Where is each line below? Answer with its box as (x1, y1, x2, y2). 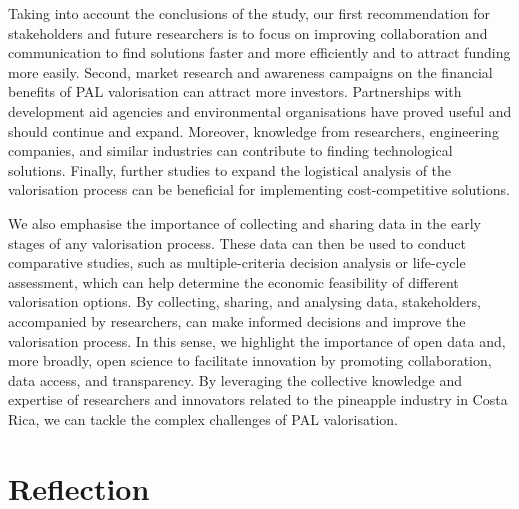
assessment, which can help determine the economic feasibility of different (8, 271, 459, 292)
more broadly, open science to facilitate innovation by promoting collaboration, (8, 350, 492, 371)
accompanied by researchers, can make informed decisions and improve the (8, 310, 466, 331)
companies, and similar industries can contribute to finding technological (8, 140, 453, 161)
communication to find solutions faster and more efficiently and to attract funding (8, 42, 511, 63)
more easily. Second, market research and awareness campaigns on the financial (8, 61, 493, 82)
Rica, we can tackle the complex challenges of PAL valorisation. (8, 408, 399, 429)
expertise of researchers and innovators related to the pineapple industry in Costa (8, 389, 508, 410)
